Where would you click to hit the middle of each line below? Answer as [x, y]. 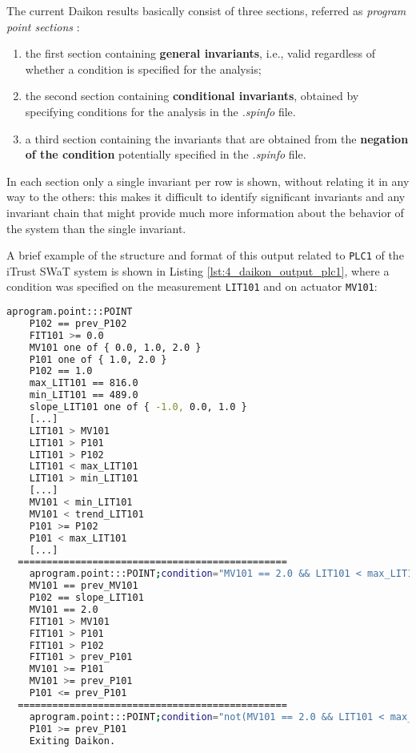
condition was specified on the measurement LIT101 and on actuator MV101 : [192, 286]
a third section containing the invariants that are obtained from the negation [217, 138]
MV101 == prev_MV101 [84, 586]
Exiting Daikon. [72, 741]
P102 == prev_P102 [78, 323]
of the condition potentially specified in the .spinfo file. [166, 154]
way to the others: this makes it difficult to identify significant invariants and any [206, 197]
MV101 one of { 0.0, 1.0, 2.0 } [115, 347]
